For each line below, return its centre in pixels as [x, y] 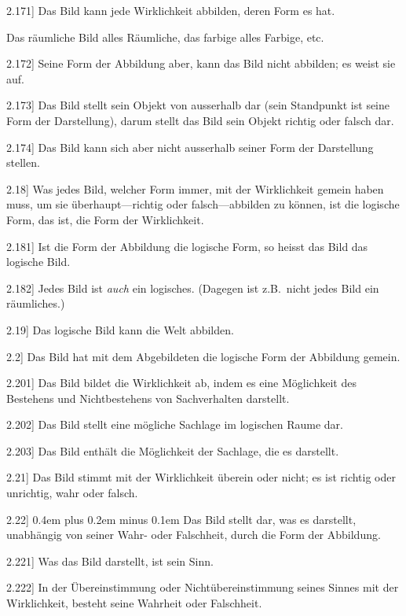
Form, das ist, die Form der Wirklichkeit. [105, 219]
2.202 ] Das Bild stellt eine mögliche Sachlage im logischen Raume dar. [175, 424]
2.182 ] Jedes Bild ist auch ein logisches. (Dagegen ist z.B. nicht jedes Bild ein [193, 288]
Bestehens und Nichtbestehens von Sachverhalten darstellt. [148, 398]
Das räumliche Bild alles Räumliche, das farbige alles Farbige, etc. [165, 37]
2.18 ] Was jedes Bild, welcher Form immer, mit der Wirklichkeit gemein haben [195, 188]
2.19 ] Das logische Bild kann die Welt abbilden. [120, 329]
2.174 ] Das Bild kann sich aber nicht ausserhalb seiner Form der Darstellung [190, 147]
